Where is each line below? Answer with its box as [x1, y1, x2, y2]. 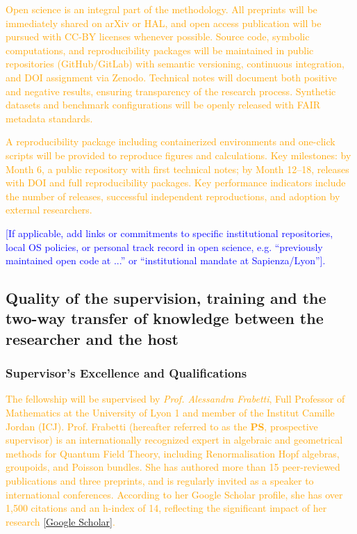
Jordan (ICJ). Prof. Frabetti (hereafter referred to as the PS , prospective [6, 419, 318, 433]
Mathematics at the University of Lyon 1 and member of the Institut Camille [6, 405, 335, 420]
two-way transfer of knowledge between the [6, 307, 324, 329]
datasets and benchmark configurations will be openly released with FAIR [6, 97, 321, 112]
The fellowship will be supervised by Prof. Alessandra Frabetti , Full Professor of [6, 391, 345, 406]
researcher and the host [6, 327, 178, 349]
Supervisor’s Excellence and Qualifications [6, 364, 247, 382]
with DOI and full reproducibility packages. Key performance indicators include [6, 175, 346, 190]
